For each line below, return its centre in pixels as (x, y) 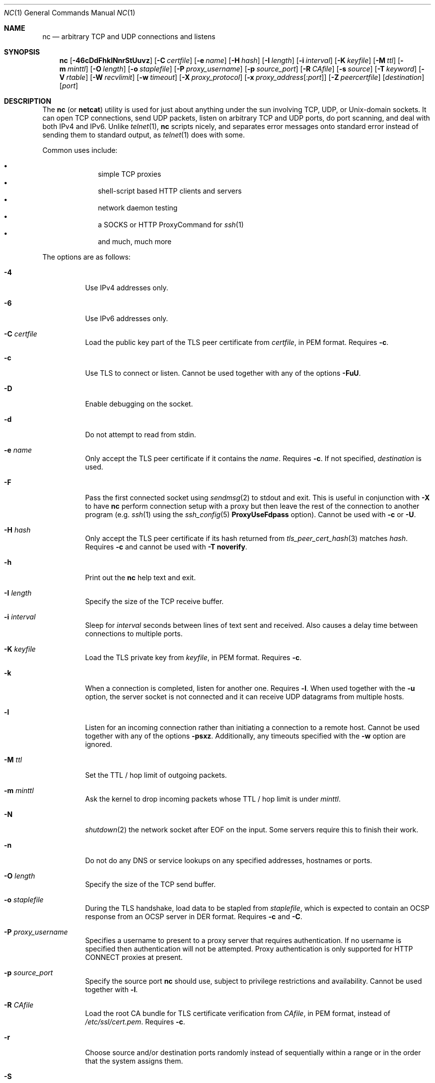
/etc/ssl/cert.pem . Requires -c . (135, 1022)
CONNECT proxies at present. (134, 957)
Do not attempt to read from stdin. (141, 435)
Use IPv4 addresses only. (127, 288)
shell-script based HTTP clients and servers (170, 191)
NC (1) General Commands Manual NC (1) (70, 13)
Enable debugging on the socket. (139, 404)
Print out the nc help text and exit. (141, 577)
